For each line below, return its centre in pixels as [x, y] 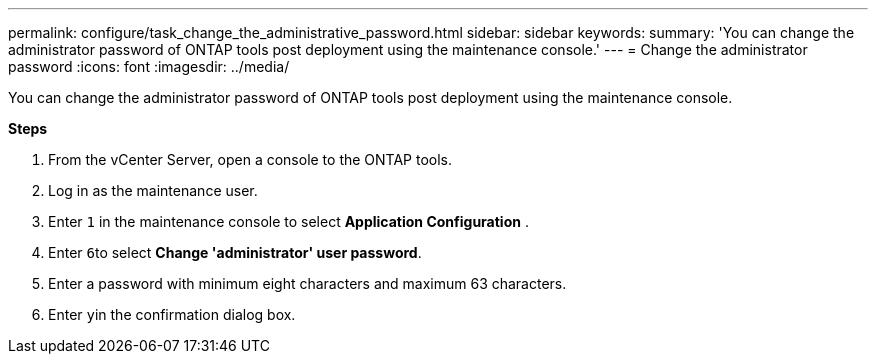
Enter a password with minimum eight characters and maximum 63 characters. [307, 283]
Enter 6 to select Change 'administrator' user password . [235, 252]
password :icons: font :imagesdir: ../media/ [149, 66]
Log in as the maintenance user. [153, 190]
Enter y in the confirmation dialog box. [172, 314]
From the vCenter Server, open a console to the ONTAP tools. [250, 159]
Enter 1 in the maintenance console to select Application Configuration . [288, 221]
